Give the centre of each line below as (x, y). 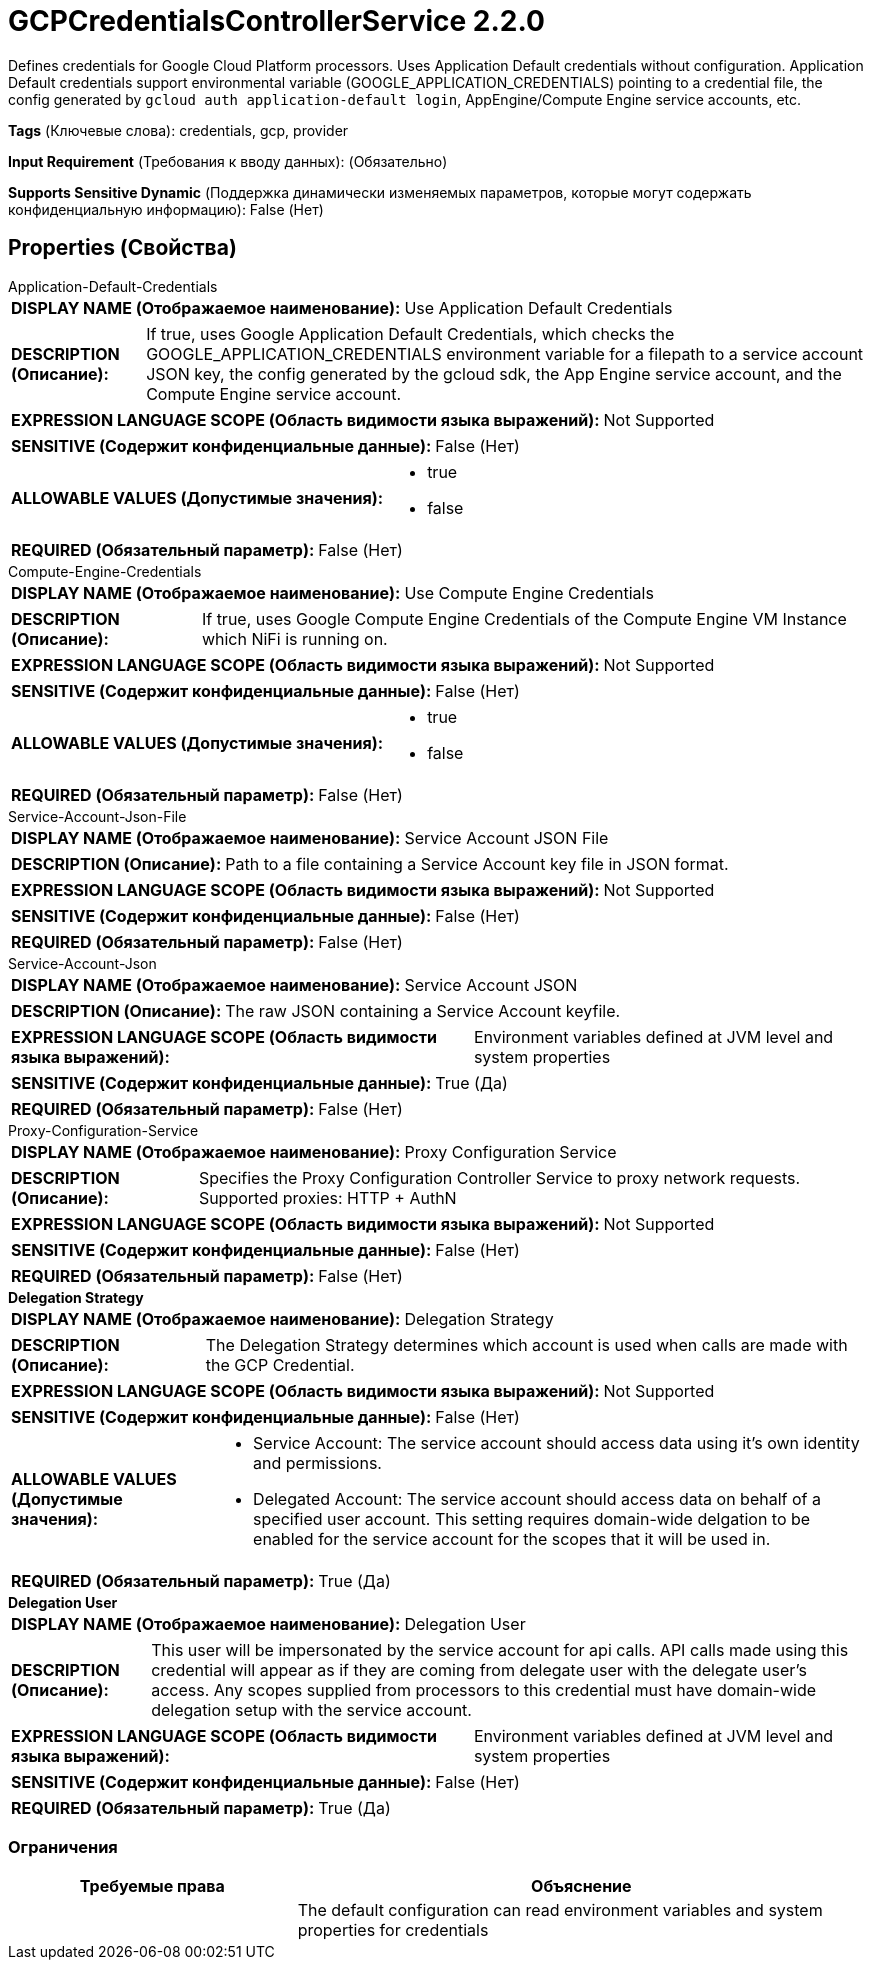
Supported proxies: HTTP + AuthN (327, 1197)
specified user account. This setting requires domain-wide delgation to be (532, 1518)
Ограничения (63, 1846)
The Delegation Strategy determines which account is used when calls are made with (526, 1344)
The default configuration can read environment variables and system (560, 1910)
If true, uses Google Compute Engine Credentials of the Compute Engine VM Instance (524, 618)
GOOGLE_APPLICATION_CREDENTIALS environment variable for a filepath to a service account (505, 353)
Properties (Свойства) (122, 248)
